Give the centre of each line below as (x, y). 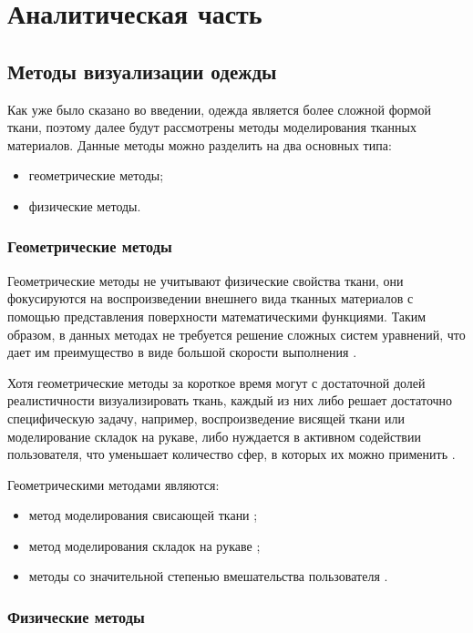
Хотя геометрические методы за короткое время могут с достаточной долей (216, 382)
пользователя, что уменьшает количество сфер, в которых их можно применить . (231, 454)
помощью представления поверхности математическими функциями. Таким (217, 316)
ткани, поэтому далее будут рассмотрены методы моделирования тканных (212, 127)
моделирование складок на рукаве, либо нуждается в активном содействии (214, 436)
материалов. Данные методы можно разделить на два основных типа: (200, 144)
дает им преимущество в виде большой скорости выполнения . (182, 352)
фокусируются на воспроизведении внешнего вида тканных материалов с (211, 298)
